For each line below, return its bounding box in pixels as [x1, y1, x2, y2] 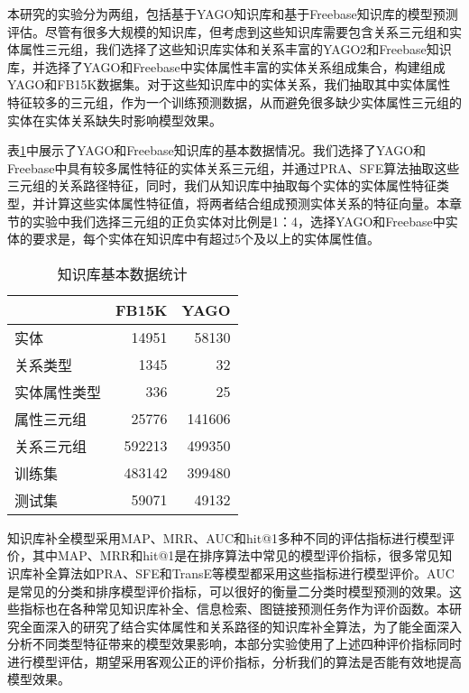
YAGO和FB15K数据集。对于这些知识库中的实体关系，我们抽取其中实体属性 [7, 75, 451, 94]
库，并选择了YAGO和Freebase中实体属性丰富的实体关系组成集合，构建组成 [7, 57, 446, 76]
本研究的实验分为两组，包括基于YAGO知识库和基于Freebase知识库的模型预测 [7, 5, 458, 23]
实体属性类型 [14, 381, 102, 402]
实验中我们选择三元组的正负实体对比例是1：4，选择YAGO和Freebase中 [32, 211, 446, 230]
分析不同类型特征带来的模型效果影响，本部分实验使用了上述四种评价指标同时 [7, 634, 462, 653]
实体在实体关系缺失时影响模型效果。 [7, 110, 222, 129]
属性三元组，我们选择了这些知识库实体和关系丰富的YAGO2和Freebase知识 [19, 40, 452, 59]
